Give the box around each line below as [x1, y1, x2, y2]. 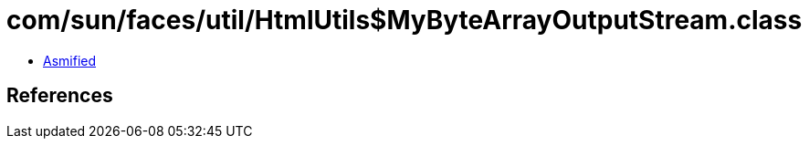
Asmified [43, 52, 97, 68]
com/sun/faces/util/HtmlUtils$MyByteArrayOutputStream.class [6, 5, 803, 36]
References [6, 84, 113, 108]
